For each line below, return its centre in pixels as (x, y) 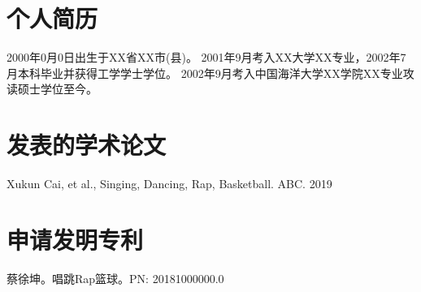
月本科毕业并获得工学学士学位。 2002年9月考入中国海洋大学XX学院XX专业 (205, 73)
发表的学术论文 (87, 145)
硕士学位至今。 (57, 89)
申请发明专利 (75, 239)
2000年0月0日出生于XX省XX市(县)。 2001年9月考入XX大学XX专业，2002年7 (206, 57)
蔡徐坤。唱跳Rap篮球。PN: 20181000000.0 (115, 278)
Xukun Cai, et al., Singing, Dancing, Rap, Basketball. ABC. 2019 (169, 184)
